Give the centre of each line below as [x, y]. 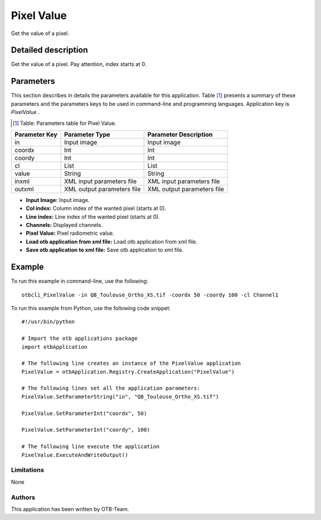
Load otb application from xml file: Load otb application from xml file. [111, 241]
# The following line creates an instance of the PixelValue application [131, 363]
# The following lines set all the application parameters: [111, 388]
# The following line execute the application [91, 447]
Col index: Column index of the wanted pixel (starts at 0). [96, 209]
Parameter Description [180, 134]
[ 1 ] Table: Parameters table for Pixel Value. [64, 123]
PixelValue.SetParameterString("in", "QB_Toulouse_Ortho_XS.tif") [120, 396]
